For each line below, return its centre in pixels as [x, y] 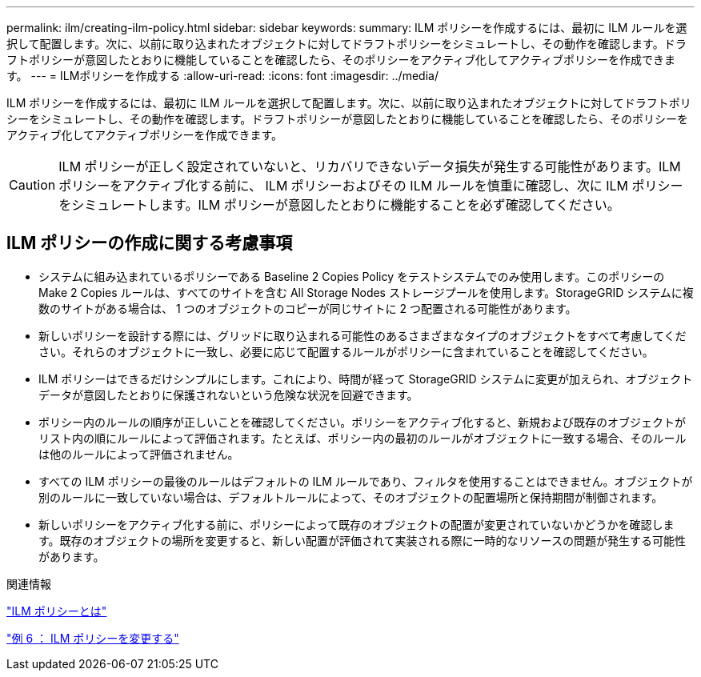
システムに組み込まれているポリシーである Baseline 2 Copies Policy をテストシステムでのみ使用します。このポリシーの [352, 276]
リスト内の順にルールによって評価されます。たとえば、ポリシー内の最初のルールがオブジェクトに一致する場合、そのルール [363, 438]
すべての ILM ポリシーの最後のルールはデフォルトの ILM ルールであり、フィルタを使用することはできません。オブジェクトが [366, 481]
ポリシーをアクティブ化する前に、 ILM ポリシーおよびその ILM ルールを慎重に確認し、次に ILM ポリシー [371, 186]
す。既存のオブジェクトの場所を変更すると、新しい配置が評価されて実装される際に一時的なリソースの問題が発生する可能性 [362, 540]
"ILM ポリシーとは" [57, 611]
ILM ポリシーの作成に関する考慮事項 [150, 243]
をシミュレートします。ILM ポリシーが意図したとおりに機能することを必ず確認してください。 [339, 205]
